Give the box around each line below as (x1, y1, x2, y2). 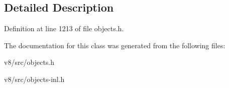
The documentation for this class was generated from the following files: (4, 40, 225, 50)
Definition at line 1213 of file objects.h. (4, 23, 124, 34)
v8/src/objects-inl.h (4, 73, 65, 84)
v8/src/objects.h (4, 57, 55, 67)
